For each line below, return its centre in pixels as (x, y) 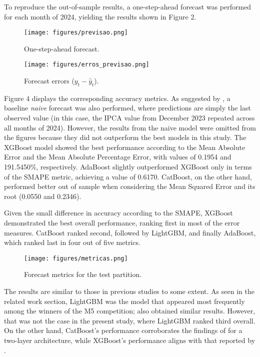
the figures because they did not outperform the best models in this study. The (125, 137)
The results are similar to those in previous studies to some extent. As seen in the (129, 291)
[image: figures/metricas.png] (76, 258)
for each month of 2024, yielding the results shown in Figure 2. (100, 16)
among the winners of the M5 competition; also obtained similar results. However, (130, 311)
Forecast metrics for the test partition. (83, 274)
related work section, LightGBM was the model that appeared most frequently (124, 301)
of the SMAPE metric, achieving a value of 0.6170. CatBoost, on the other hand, (128, 176)
